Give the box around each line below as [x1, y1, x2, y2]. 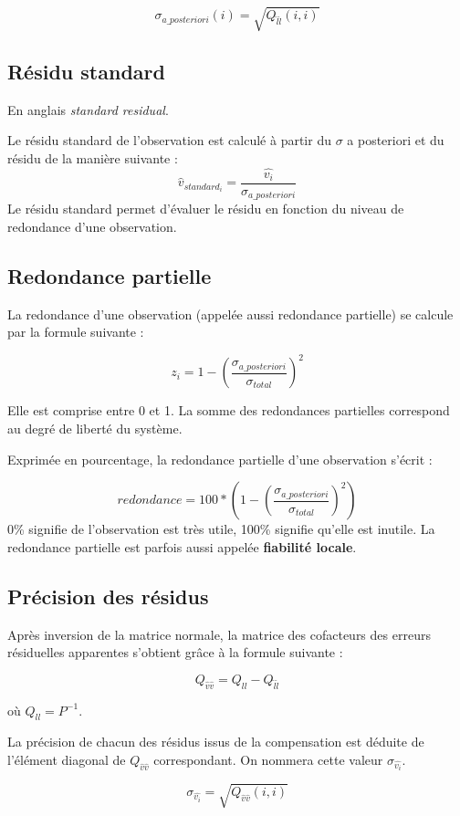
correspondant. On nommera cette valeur [153, 749, 383, 769]
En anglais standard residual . [7, 99, 169, 119]
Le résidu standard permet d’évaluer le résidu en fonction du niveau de [7, 199, 404, 218]
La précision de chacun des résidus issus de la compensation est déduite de [7, 732, 424, 751]
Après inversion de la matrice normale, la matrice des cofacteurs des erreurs [7, 624, 431, 643]
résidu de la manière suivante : [7, 148, 178, 167]
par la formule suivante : [7, 322, 144, 341]
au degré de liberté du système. [7, 418, 183, 437]
